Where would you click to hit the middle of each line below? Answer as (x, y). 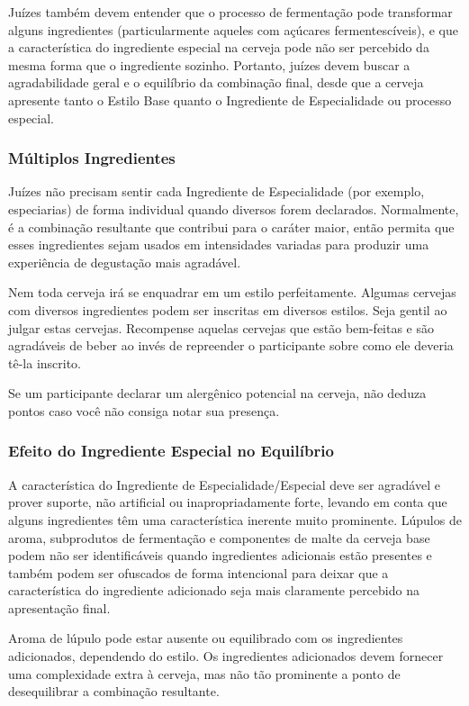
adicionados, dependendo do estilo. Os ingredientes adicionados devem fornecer (226, 656)
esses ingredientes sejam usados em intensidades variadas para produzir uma (219, 244)
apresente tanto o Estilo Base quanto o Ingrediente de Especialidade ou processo (230, 100)
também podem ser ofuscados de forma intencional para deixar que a (198, 572)
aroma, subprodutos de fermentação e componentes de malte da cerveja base (219, 537)
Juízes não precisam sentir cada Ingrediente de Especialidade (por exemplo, (216, 191)
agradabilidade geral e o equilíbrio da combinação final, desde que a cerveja (216, 82)
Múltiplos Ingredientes (92, 158)
